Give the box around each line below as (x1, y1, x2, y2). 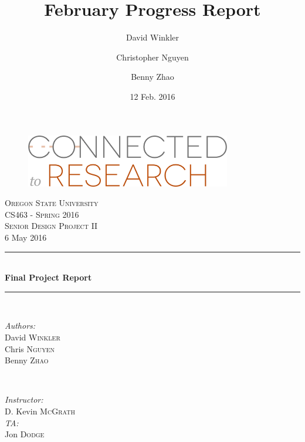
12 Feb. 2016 (130, 90, 175, 102)
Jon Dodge (5, 428, 45, 440)
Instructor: (5, 393, 43, 406)
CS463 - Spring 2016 (5, 208, 79, 220)
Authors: (5, 319, 36, 332)
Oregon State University (5, 197, 99, 209)
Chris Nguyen (5, 342, 55, 355)
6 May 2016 (5, 231, 47, 243)
